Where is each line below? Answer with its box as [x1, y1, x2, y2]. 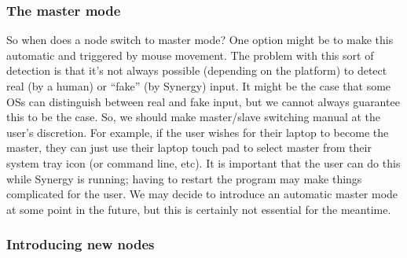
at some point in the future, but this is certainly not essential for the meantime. [6, 201, 391, 217]
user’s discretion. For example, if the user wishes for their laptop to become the [6, 123, 389, 140]
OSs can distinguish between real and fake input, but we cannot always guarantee [6, 93, 400, 109]
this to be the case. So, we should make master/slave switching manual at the [6, 109, 381, 125]
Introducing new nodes [6, 234, 155, 254]
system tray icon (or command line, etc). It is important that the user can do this [6, 154, 401, 171]
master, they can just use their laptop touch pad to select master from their [6, 139, 372, 156]
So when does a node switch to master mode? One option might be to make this [6, 31, 394, 48]
